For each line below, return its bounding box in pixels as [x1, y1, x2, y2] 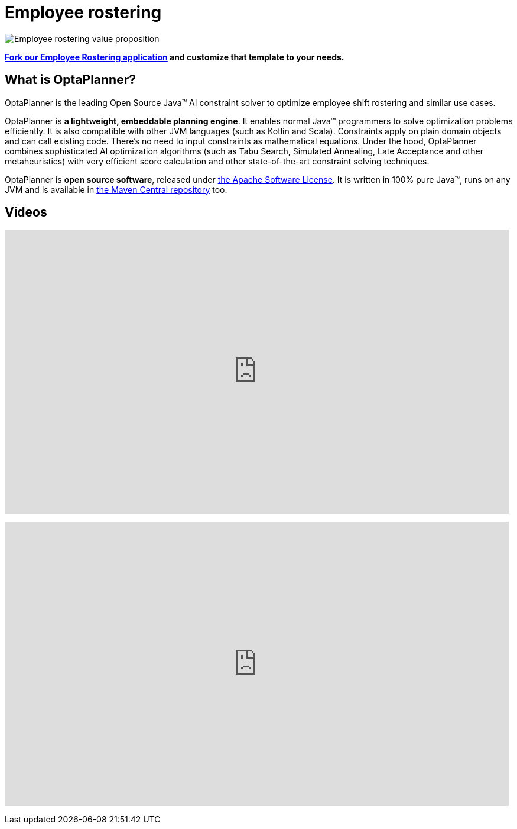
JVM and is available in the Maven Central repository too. [5, 184, 227, 195]
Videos [5, 205, 47, 220]
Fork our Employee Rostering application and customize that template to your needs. [5, 51, 344, 62]
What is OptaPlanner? [5, 72, 136, 88]
